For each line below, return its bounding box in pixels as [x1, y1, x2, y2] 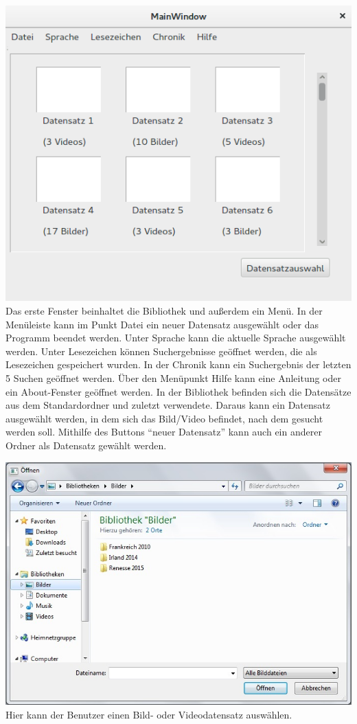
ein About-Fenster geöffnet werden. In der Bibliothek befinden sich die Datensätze [5, 384, 352, 398]
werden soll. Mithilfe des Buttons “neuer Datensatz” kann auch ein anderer [5, 425, 322, 439]
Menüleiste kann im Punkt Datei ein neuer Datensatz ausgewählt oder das [5, 317, 319, 331]
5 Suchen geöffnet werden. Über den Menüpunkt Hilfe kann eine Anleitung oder [5, 370, 341, 385]
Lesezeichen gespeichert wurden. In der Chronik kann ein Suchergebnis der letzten [5, 357, 352, 372]
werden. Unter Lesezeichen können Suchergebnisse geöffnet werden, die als [5, 343, 317, 358]
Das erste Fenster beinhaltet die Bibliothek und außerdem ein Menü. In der [5, 303, 323, 317]
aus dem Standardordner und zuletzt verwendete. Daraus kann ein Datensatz [5, 398, 330, 412]
